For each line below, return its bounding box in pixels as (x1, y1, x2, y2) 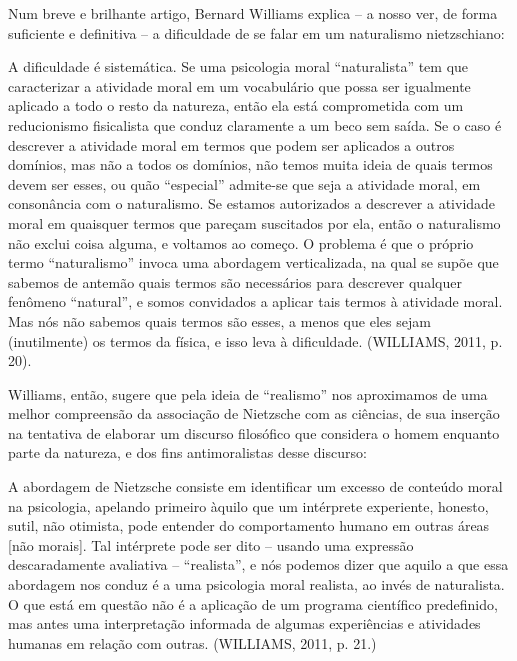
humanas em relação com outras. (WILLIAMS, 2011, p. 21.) (8, 632, 377, 653)
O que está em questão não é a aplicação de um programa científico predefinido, (8, 593, 498, 614)
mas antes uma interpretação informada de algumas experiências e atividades (8, 613, 481, 634)
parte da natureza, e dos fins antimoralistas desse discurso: (8, 442, 367, 463)
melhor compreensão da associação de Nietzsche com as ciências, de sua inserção (8, 403, 500, 424)
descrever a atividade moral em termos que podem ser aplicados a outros (8, 134, 455, 155)
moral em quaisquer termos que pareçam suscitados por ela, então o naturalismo (8, 212, 501, 233)
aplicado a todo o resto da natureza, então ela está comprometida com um (8, 95, 464, 116)
